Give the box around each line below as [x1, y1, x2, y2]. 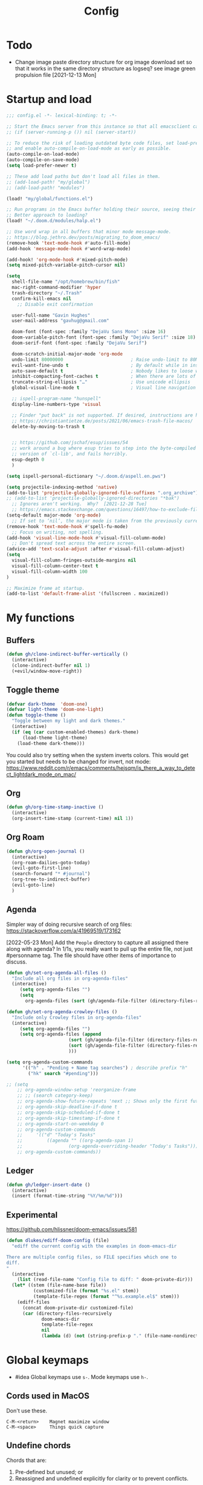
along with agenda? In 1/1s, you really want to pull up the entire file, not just [6, 945, 193, 952]
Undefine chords [6, 1440, 71, 1451]
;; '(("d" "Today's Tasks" [17, 1132, 96, 1138]
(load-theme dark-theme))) [17, 740, 85, 746]
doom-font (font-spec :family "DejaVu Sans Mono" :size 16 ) [11, 329, 166, 335]
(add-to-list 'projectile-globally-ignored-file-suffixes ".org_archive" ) [6, 489, 199, 496]
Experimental [6, 1209, 58, 1220]
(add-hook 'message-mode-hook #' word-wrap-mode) [6, 245, 131, 252]
